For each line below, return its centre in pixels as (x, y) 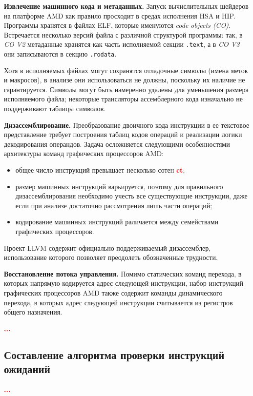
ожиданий (27, 369)
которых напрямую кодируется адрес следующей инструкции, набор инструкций (124, 283)
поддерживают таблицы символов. (55, 109)
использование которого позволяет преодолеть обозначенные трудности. (111, 257)
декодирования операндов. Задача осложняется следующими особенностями (117, 144)
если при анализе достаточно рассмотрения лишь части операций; (114, 205)
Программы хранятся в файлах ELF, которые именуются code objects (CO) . (117, 25)
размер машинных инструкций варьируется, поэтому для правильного (119, 186)
